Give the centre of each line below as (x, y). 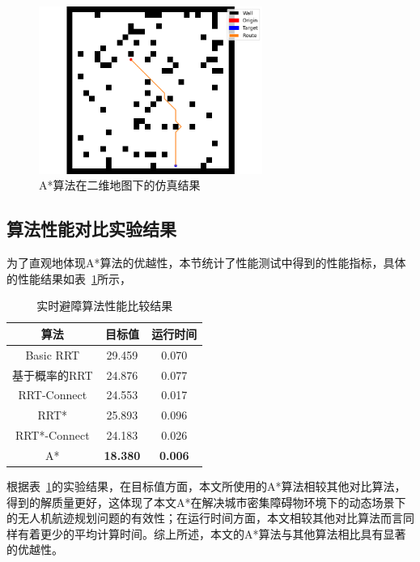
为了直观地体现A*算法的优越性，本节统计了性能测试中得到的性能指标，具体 (206, 263)
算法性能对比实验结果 (91, 229)
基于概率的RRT (53, 375)
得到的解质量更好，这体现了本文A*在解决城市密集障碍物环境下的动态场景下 (206, 502)
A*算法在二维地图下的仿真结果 (120, 185)
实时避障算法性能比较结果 (105, 306)
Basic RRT (53, 354)
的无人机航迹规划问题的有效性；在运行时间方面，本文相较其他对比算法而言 (205, 518)
